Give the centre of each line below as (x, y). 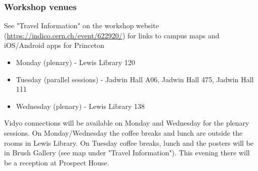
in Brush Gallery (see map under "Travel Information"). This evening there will (127, 153)
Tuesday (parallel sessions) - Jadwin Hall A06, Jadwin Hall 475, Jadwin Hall (135, 79)
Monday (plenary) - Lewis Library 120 (75, 62)
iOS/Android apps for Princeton (54, 45)
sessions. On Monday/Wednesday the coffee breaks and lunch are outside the (123, 132)
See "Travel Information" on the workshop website (81, 25)
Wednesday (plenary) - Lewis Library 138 (80, 106)
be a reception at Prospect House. (57, 162)
